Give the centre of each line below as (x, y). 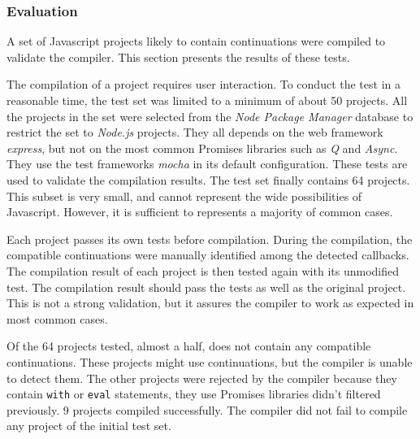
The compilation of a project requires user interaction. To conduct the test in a (204, 84)
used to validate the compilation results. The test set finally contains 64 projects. (208, 179)
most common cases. (57, 318)
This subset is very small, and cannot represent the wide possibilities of (184, 196)
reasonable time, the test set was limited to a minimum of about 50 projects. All (207, 100)
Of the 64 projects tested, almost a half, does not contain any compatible (189, 346)
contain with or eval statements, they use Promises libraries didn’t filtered (194, 394)
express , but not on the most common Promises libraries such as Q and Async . (202, 148)
